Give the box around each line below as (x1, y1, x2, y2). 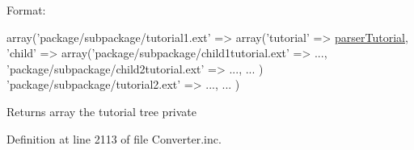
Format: (6, 2, 46, 18)
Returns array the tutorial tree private (6, 102, 197, 119)
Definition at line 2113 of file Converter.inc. (6, 130, 222, 147)
